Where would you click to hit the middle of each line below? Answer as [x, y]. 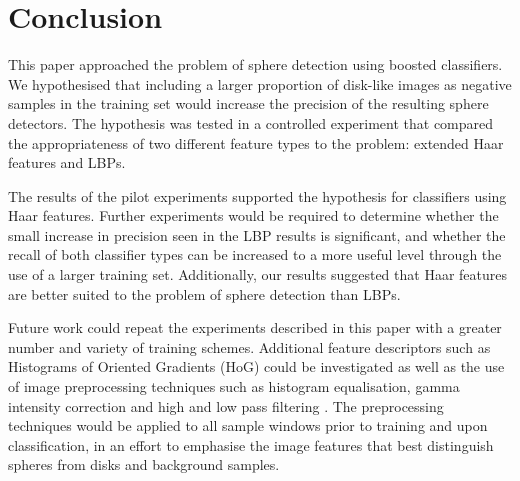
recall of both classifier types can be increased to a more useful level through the [255, 254]
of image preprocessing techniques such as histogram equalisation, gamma [234, 386]
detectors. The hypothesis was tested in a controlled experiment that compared [251, 122]
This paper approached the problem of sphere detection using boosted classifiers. [255, 64]
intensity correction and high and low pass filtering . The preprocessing [226, 405]
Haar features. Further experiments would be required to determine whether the [253, 215]
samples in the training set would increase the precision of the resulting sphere [248, 103]
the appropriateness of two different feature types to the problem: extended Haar [256, 142]
